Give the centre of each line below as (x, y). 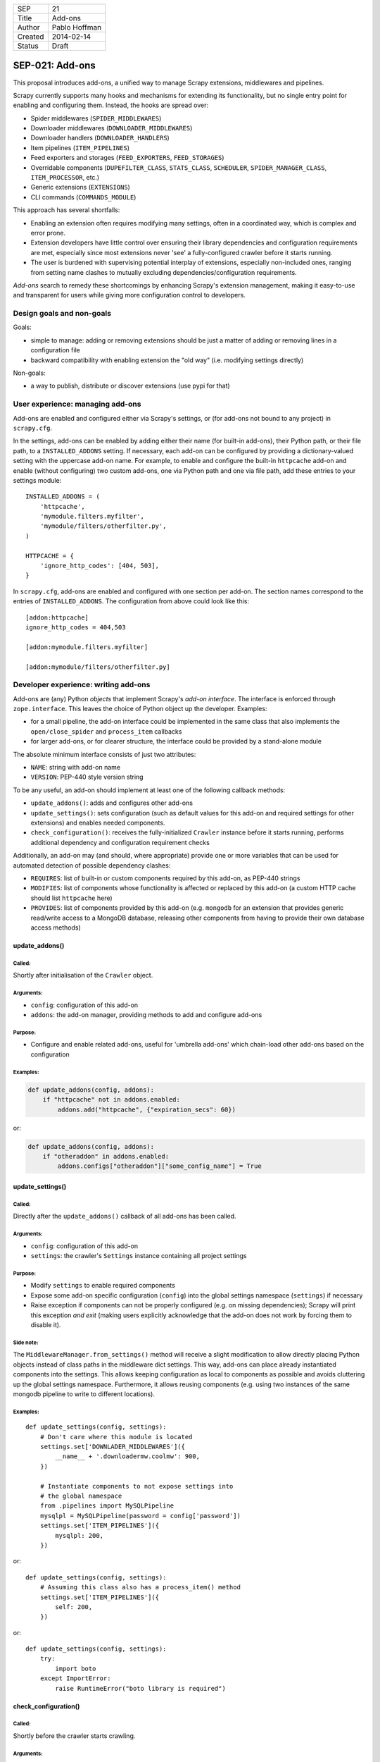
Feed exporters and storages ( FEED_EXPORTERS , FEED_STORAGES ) (127, 158)
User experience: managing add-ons (77, 404)
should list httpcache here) (71, 898)
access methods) (56, 928)
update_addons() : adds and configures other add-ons (112, 803)
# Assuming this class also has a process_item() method (140, 1587)
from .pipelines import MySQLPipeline (107, 1506)
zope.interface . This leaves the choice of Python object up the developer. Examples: (140, 709)
